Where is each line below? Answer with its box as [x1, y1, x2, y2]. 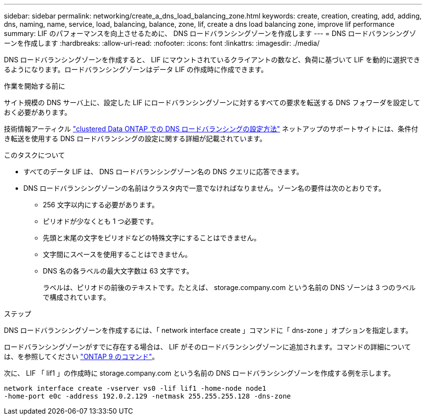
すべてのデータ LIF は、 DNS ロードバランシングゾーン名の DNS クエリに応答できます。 [23, 167, 303, 176]
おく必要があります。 [4, 108, 71, 116]
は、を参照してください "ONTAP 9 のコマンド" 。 [4, 352, 159, 361]
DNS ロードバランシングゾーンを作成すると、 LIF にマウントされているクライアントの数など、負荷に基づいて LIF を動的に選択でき [4, 55, 420, 64]
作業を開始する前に [4, 82, 65, 90]
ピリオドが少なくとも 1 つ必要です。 [43, 217, 158, 225]
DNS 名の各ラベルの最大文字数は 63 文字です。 [43, 267, 194, 275]
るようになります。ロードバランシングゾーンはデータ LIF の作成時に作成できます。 [4, 65, 268, 73]
